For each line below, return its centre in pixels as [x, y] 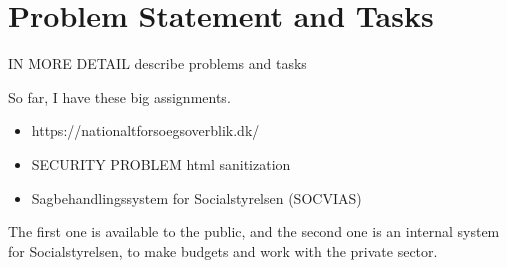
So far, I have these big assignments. [119, 96]
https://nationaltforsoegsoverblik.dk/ [145, 130]
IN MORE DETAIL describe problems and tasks [157, 63]
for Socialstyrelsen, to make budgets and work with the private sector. [223, 250]
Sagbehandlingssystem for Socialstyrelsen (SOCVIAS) [196, 197]
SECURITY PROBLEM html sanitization [161, 163]
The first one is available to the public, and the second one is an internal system [254, 231]
